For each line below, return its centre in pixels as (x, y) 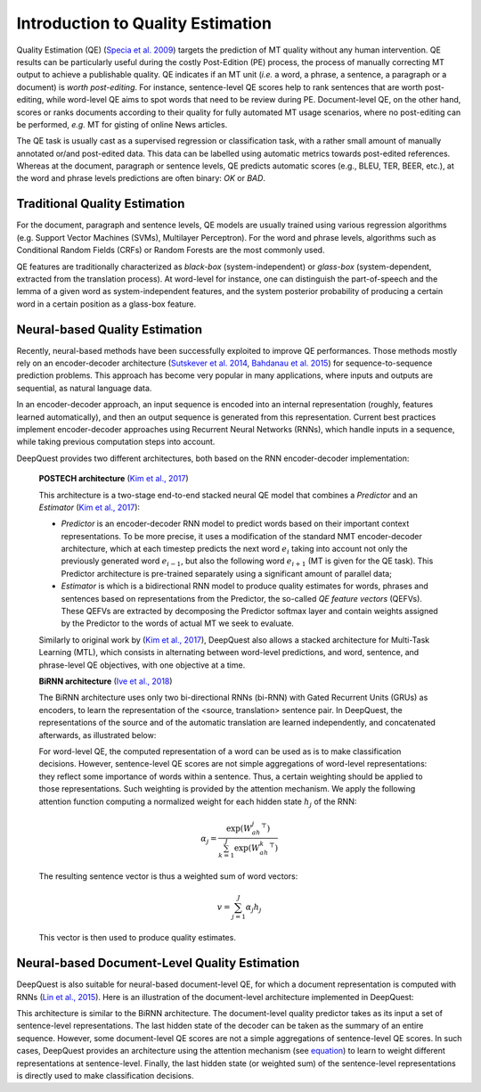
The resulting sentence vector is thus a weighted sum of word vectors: (168, 876)
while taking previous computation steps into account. (116, 442)
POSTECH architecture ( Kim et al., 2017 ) (114, 479)
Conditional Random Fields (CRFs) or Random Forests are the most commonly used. (171, 250)
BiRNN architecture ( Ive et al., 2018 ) (106, 681)
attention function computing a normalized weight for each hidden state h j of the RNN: (198, 802)
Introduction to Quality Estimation (144, 23)
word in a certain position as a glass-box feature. (106, 304)
